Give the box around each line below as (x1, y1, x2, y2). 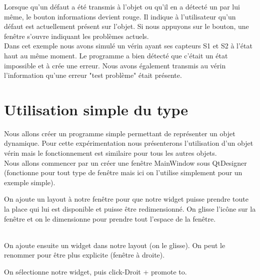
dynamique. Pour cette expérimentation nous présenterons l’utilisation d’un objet (4, 138, 253, 148)
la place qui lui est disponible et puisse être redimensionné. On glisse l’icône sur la (4, 204, 256, 214)
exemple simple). (4, 177, 55, 187)
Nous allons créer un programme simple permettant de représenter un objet (4, 128, 235, 138)
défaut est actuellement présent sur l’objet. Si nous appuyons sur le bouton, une (4, 21, 249, 31)
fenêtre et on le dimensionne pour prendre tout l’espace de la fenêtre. (4, 213, 216, 224)
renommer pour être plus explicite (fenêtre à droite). (4, 250, 165, 260)
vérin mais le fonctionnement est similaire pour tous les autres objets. (4, 148, 217, 158)
